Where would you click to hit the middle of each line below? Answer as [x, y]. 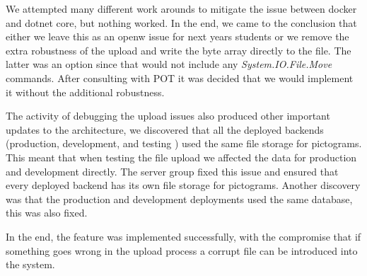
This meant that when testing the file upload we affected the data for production [181, 157]
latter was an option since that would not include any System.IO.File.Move [169, 64]
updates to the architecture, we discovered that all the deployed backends [165, 129]
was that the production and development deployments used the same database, [179, 199]
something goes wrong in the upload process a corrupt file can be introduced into [182, 250]
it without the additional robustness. [85, 92]
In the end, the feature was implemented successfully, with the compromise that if [183, 236]
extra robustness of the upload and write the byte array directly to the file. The [179, 50]
